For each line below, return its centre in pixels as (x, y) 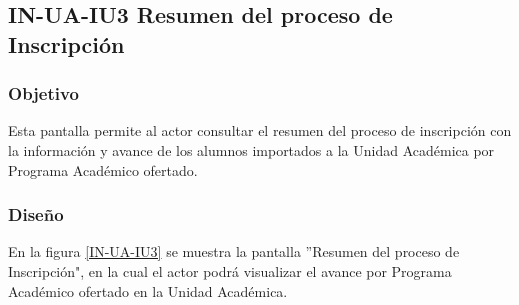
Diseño (36, 214)
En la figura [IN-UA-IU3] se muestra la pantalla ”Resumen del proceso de (234, 251)
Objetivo (43, 93)
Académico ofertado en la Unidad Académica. (148, 290)
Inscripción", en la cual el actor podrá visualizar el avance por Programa (230, 270)
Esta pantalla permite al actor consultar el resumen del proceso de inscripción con (260, 130)
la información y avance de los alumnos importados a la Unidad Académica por (251, 149)
